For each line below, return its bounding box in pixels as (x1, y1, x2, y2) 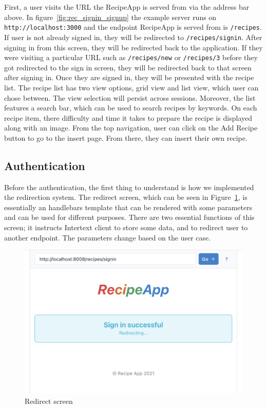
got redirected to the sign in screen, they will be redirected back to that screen (4, 62, 252, 72)
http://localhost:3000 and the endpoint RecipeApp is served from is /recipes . (4, 22, 262, 32)
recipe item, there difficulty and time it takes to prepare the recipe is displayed (4, 112, 252, 123)
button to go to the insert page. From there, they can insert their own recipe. (4, 132, 247, 143)
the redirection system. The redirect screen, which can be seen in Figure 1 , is (4, 192, 247, 202)
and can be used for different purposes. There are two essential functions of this (4, 212, 255, 222)
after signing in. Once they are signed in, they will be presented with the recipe (4, 72, 254, 83)
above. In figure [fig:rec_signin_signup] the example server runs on (4, 11, 217, 22)
